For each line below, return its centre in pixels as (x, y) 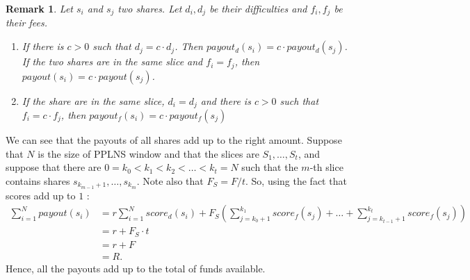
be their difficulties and (258, 8)
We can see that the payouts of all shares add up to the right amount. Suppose (174, 139)
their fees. (26, 23)
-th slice (326, 167)
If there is (43, 46)
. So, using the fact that (296, 180)
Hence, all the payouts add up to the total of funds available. (136, 268)
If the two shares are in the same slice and (112, 61)
